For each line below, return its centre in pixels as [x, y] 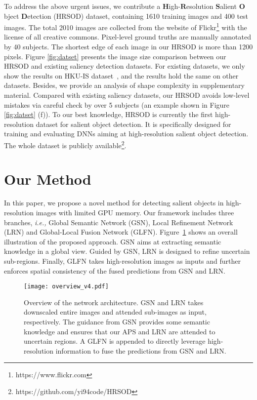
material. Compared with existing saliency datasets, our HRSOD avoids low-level [127, 95]
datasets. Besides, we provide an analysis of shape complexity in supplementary [124, 85]
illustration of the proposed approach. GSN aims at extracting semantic [113, 241]
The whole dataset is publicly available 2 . [65, 144]
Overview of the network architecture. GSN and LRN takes [114, 302]
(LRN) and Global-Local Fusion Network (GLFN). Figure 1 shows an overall [121, 232]
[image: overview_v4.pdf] [66, 287]
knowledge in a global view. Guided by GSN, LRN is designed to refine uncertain [127, 251]
